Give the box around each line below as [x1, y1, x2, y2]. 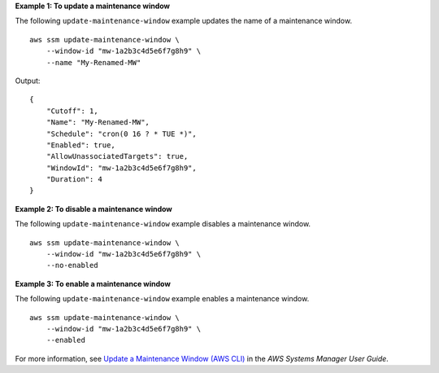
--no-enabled [46, 261, 98, 270]
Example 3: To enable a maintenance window [15, 279, 171, 288]
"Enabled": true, [46, 140, 115, 150]
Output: [15, 76, 41, 86]
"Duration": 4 [46, 175, 103, 184]
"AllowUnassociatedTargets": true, [46, 151, 189, 161]
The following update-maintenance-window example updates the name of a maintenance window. [15, 16, 353, 26]
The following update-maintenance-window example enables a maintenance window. [15, 294, 310, 304]
